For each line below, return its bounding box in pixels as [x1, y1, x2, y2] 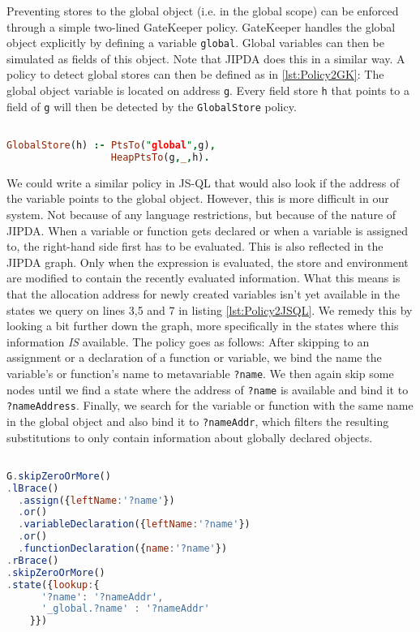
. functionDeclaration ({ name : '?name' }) [18, 543, 228, 554]
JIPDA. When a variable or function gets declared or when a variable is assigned [6, 221, 408, 239]
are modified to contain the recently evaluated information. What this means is [6, 269, 401, 286]
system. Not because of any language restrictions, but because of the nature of [6, 205, 396, 222]
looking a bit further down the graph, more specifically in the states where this [6, 317, 399, 334]
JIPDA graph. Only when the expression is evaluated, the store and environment [6, 253, 409, 270]
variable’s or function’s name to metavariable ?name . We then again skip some [6, 364, 394, 381]
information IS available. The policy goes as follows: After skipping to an [6, 333, 370, 350]
